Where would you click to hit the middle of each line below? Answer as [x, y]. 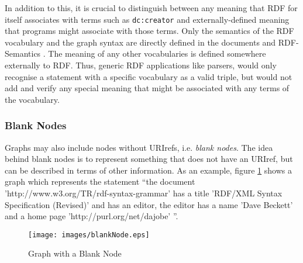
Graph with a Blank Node [75, 253]
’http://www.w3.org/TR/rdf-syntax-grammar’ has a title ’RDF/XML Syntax [144, 193]
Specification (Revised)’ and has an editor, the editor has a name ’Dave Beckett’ [149, 204]
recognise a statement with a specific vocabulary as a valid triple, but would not [149, 76]
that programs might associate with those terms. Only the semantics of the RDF [149, 31]
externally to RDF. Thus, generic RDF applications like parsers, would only [141, 65]
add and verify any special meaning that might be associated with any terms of [147, 88]
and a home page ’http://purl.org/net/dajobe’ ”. [92, 216]
